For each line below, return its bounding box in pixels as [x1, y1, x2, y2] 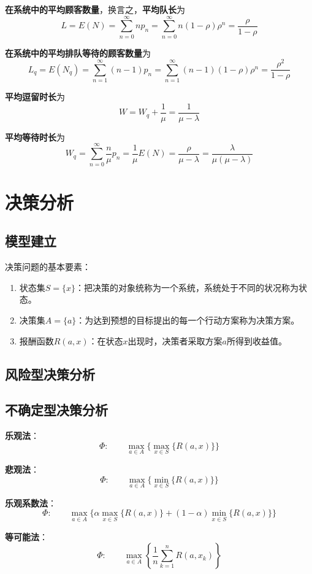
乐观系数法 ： [5, 496, 56, 509]
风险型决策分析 [5, 364, 95, 383]
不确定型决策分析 [5, 400, 108, 419]
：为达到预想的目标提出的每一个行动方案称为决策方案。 [76, 313, 300, 326]
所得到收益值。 [226, 334, 287, 347]
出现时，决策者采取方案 [127, 334, 223, 347]
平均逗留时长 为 [5, 90, 65, 103]
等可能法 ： [5, 530, 48, 543]
